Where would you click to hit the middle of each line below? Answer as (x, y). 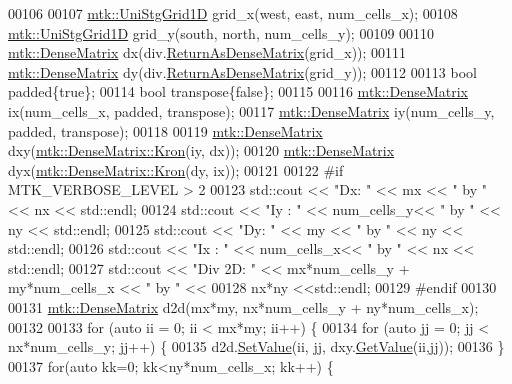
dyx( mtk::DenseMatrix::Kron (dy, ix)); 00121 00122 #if (176, 169)
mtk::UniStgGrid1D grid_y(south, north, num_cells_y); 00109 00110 (221, 32)
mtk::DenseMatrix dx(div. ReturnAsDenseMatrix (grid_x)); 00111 (207, 52)
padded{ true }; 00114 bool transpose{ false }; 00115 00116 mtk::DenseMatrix (238, 91)
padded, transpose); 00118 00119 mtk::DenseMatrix (165, 130)
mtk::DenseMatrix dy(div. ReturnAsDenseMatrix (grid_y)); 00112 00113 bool (242, 71)
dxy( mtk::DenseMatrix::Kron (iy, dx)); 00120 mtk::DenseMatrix (201, 150)
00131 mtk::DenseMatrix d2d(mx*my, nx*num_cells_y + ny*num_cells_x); (243, 306)
